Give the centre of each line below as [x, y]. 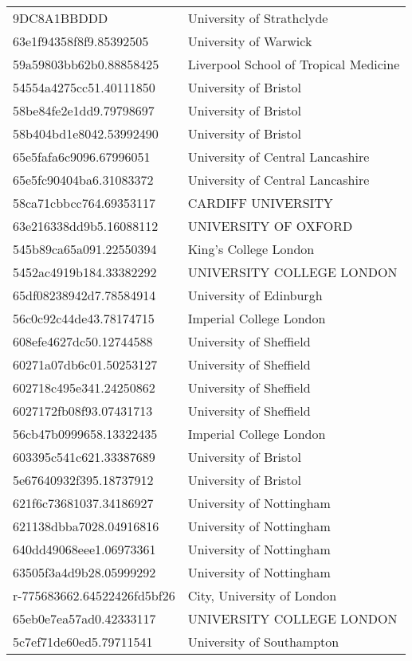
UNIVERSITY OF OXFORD [270, 226]
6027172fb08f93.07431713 [83, 411]
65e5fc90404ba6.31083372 [83, 180]
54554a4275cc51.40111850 [84, 87]
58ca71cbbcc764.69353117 [84, 203]
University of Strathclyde [258, 18]
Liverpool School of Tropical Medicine [294, 64]
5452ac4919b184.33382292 [85, 272]
